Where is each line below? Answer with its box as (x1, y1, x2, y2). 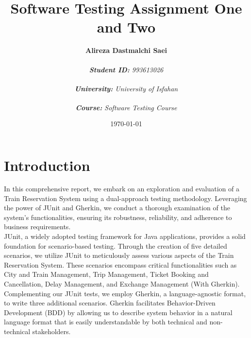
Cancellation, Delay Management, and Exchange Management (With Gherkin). (4, 278, 240, 288)
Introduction (4, 155, 90, 175)
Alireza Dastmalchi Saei (85, 45, 167, 55)
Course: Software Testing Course (75, 102, 177, 112)
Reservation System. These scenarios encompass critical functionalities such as (4, 259, 237, 270)
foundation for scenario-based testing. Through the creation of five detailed (4, 240, 227, 251)
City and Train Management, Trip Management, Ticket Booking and (4, 269, 209, 279)
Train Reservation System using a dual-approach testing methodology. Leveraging (4, 193, 247, 203)
